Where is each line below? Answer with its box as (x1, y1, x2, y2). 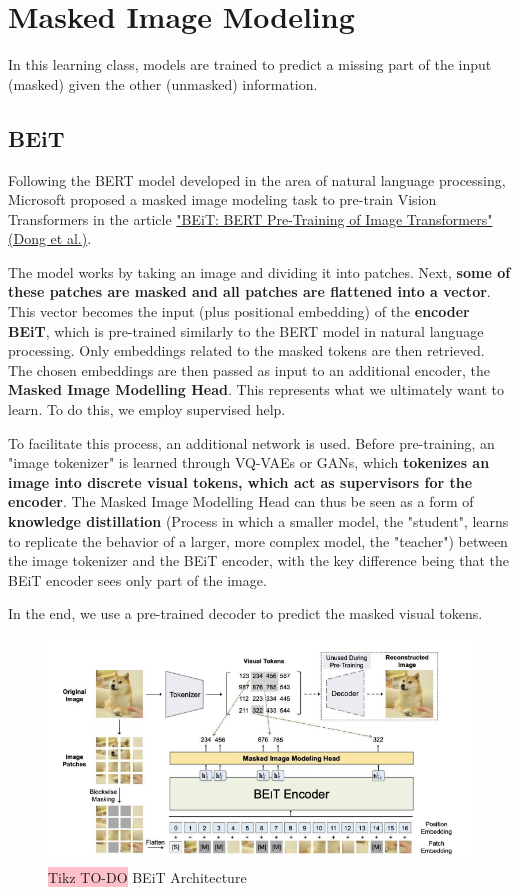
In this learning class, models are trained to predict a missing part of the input (8, 54, 492, 75)
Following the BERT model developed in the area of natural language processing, (8, 169, 506, 190)
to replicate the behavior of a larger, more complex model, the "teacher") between (8, 530, 508, 551)
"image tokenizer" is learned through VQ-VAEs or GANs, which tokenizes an (8, 452, 490, 473)
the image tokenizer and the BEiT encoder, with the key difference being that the (8, 550, 509, 571)
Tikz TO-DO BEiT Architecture (48, 866, 247, 887)
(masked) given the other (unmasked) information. (8, 73, 318, 94)
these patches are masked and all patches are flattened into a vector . (8, 281, 491, 302)
